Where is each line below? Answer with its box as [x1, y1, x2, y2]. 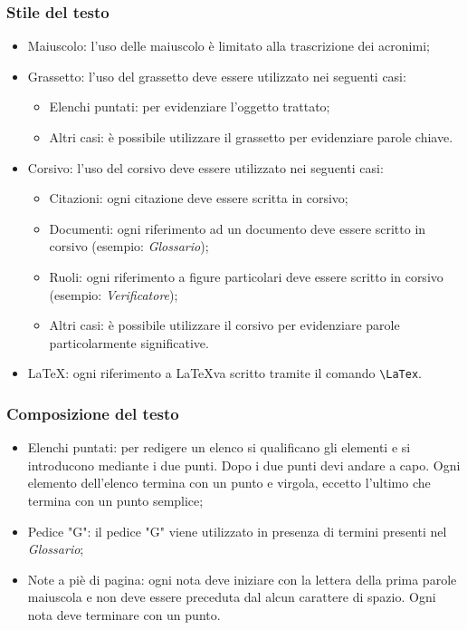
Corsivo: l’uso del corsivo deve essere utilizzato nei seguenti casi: [27, 158, 384, 177]
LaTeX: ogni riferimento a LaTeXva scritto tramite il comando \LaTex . [27, 363, 422, 383]
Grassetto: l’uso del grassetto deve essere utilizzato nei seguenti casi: [27, 66, 406, 85]
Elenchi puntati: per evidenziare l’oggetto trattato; [49, 97, 330, 116]
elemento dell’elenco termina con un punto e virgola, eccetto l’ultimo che [27, 473, 431, 492]
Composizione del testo [6, 402, 179, 424]
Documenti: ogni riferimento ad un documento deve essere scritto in [49, 218, 426, 237]
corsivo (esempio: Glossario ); [49, 237, 209, 256]
